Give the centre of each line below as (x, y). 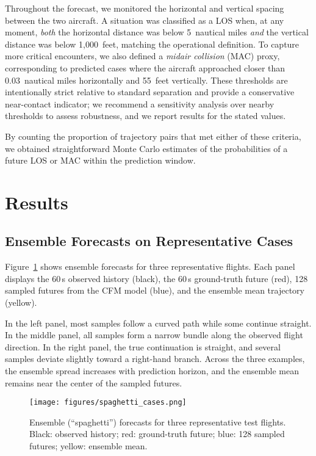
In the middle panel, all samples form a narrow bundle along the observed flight (154, 335)
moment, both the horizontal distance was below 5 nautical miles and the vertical (157, 32)
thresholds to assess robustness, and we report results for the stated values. (145, 116)
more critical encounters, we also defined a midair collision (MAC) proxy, (142, 56)
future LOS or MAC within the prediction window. (100, 160)
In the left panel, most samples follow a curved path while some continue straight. (158, 323)
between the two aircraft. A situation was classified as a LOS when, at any (145, 20)
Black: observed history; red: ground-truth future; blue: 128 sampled (157, 434)
